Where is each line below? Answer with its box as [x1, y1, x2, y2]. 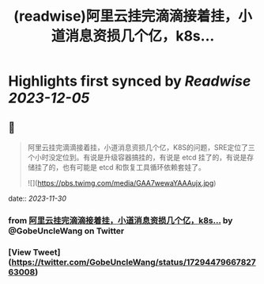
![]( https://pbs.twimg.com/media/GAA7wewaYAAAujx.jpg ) [27, 178, 217, 187]
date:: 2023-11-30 [8, 194, 67, 203]
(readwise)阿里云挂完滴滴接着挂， [13, 7, 239, 25]
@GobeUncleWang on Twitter [8, 225, 125, 236]
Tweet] [32, 247, 61, 258]
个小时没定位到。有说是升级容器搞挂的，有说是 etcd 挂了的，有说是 [27, 152, 247, 162]
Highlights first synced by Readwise [8, 72, 251, 90]
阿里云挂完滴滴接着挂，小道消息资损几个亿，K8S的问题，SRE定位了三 [27, 143, 255, 152]
